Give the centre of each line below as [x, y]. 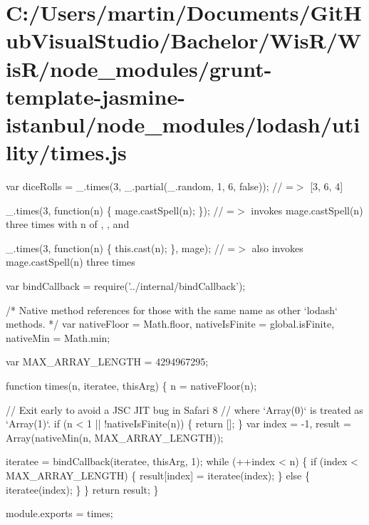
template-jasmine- [95, 96]
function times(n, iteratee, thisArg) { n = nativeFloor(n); [131, 385]
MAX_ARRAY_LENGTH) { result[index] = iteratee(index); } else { [158, 475]
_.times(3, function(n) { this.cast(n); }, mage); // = [121, 248]
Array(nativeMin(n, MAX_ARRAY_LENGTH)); [115, 437]
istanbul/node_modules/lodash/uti [183, 124]
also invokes [277, 248]
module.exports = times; [59, 513]
